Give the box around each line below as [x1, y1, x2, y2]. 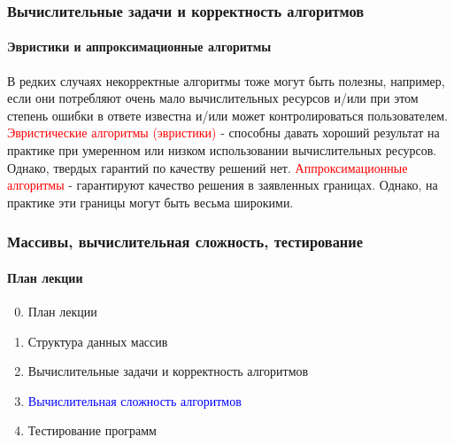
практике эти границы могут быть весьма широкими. [7, 192, 294, 211]
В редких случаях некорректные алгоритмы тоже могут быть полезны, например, [7, 71, 445, 90]
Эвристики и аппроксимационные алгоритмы [7, 37, 272, 56]
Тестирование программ [27, 421, 157, 440]
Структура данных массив [27, 332, 168, 350]
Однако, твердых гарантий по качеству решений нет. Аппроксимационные [7, 158, 408, 176]
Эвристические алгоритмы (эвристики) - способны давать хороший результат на [7, 123, 440, 142]
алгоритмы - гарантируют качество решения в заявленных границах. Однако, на [7, 176, 438, 194]
